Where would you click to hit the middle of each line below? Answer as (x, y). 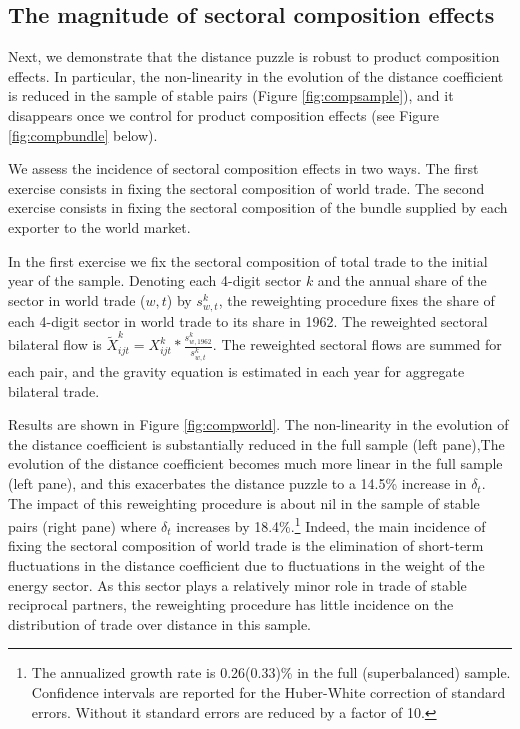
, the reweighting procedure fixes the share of (356, 299)
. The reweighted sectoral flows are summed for (357, 344)
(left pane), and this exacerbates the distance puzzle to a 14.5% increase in (237, 483)
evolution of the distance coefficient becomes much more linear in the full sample (255, 463)
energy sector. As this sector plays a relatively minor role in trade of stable (237, 584)
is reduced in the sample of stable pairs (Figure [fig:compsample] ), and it (231, 95)
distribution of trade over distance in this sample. (160, 623)
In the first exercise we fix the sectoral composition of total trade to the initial (248, 260)
